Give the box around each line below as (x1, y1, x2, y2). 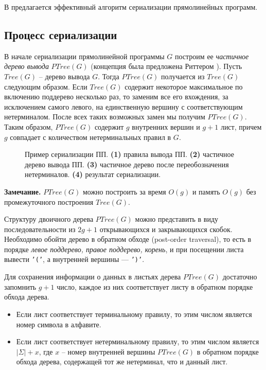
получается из (161, 71, 205, 81)
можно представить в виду (135, 214, 219, 224)
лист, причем (220, 121, 262, 132)
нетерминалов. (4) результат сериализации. (25, 169, 161, 180)
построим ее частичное (175, 50, 249, 61)
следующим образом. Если (4, 81, 87, 92)
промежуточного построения (4, 196, 94, 207)
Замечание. (4, 186, 41, 197)
